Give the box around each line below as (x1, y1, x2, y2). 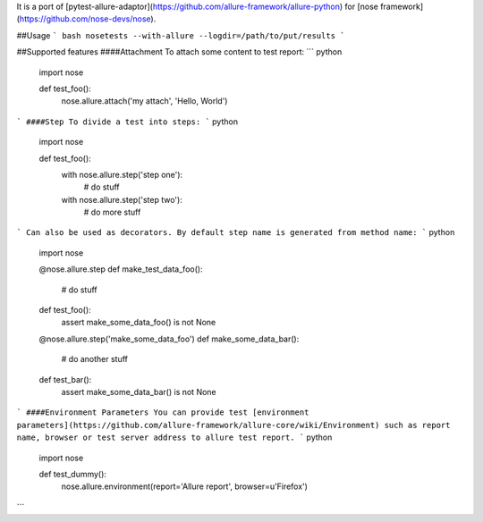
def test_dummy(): (38, 468, 107, 479)
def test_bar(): (38, 374, 92, 384)
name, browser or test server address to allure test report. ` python (16, 432, 333, 442)
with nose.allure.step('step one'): (61, 169, 183, 180)
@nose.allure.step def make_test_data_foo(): (38, 264, 203, 274)
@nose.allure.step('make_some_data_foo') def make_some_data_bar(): (38, 333, 300, 344)
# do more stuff (83, 206, 141, 218)
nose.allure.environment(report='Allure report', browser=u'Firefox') (61, 481, 309, 492)
